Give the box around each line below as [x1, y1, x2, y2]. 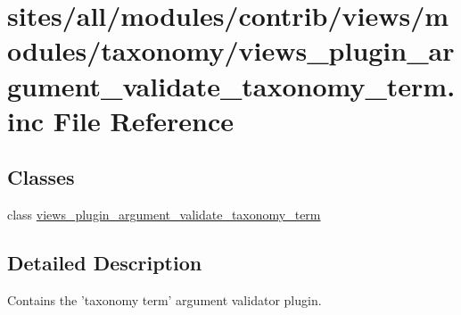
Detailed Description [7, 249, 202, 277]
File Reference [53, 102, 234, 138]
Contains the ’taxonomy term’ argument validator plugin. [7, 290, 322, 309]
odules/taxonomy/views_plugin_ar [7, 32, 455, 69]
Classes [7, 163, 75, 191]
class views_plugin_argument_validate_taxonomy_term [7, 205, 321, 224]
